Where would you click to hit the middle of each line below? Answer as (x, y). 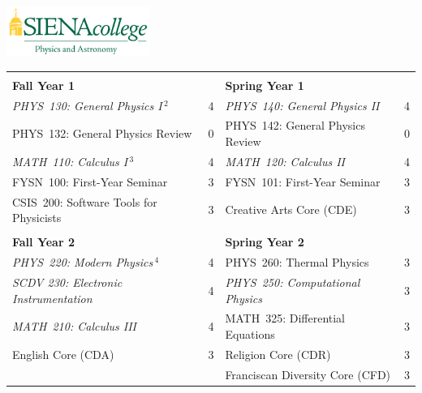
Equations (250, 333)
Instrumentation (52, 298)
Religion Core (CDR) (278, 354)
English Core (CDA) (63, 354)
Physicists (37, 218)
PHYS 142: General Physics (295, 125)
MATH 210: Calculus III (75, 326)
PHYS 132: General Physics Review (102, 133)
